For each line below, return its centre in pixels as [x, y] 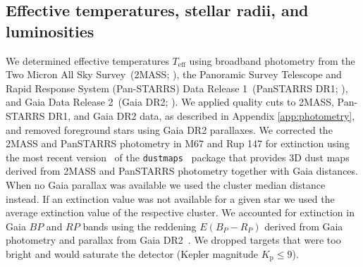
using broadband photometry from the [272, 60]
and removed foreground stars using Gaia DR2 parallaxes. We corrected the [169, 129]
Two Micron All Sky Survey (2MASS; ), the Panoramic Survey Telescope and [174, 74]
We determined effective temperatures [87, 60]
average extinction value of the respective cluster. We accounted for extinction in [180, 212]
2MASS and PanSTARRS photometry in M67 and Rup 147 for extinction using [178, 143]
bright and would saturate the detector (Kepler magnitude [132, 253]
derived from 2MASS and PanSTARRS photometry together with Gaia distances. [182, 171]
